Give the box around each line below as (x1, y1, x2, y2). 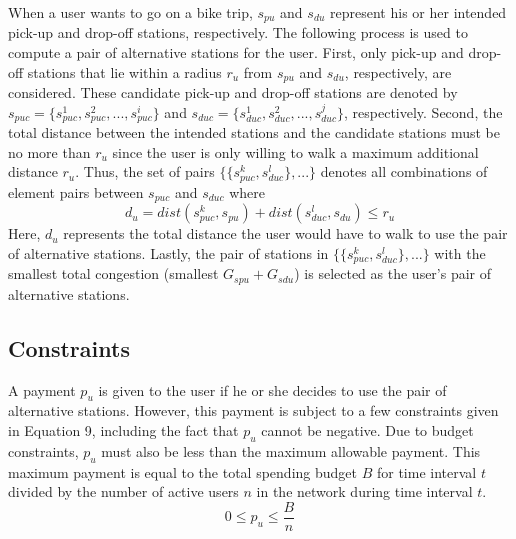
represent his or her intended (330, 2, 507, 22)
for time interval (376, 461, 477, 482)
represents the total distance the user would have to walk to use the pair (63, 223, 508, 244)
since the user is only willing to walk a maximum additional (112, 141, 479, 162)
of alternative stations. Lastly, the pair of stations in (8, 242, 329, 263)
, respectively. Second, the (344, 101, 503, 122)
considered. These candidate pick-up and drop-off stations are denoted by (8, 82, 458, 103)
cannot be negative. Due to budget (261, 419, 474, 440)
